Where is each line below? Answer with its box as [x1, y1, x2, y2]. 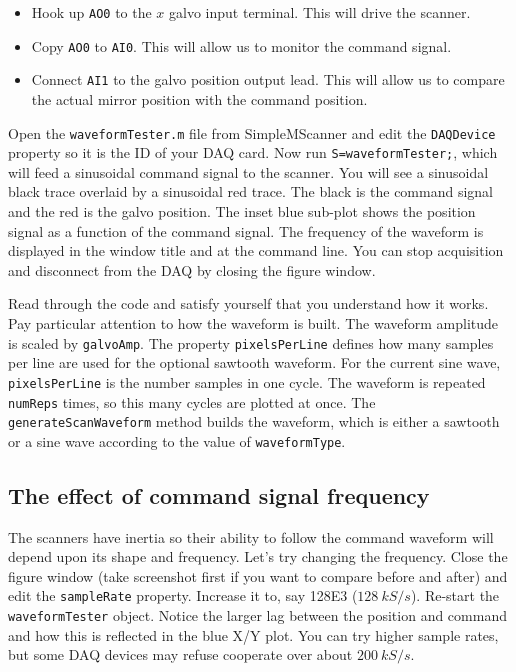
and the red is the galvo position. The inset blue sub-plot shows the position [8, 201, 476, 222]
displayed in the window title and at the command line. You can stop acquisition [8, 240, 504, 261]
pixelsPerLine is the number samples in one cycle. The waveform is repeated [8, 371, 486, 392]
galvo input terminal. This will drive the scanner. [169, 2, 471, 22]
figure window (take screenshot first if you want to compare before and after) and [8, 565, 508, 586]
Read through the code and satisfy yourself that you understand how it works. [8, 293, 489, 314]
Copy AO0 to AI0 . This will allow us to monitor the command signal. [31, 35, 452, 56]
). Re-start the [410, 585, 500, 606]
